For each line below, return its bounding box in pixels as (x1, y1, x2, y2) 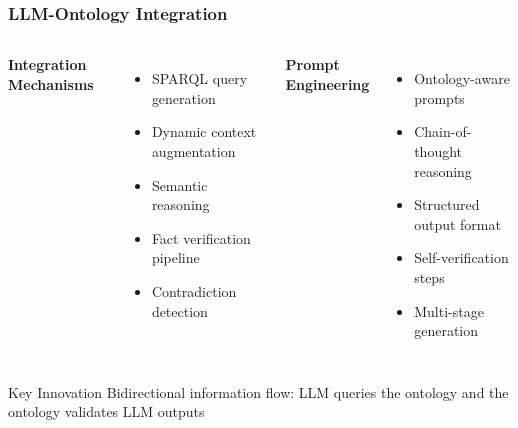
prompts (414, 87, 465, 108)
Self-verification (414, 247, 509, 268)
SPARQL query (151, 68, 248, 89)
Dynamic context (151, 121, 257, 142)
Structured (414, 194, 480, 215)
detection (151, 300, 208, 321)
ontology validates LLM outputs (8, 401, 205, 422)
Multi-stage (414, 300, 484, 321)
